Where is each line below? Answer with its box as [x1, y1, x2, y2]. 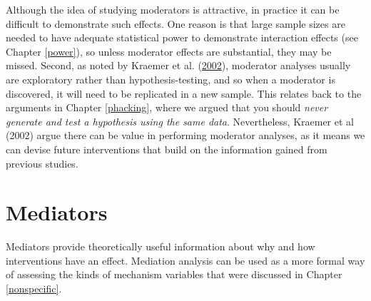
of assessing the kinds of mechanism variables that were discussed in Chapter [6, 267, 342, 282]
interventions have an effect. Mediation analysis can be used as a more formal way [6, 252, 365, 267]
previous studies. [6, 155, 78, 170]
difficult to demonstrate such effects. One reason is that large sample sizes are [6, 16, 345, 31]
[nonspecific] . [6, 281, 62, 296]
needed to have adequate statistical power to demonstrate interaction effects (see [6, 30, 358, 45]
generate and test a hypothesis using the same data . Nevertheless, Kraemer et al [6, 113, 354, 128]
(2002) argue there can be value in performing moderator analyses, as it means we [6, 128, 365, 143]
